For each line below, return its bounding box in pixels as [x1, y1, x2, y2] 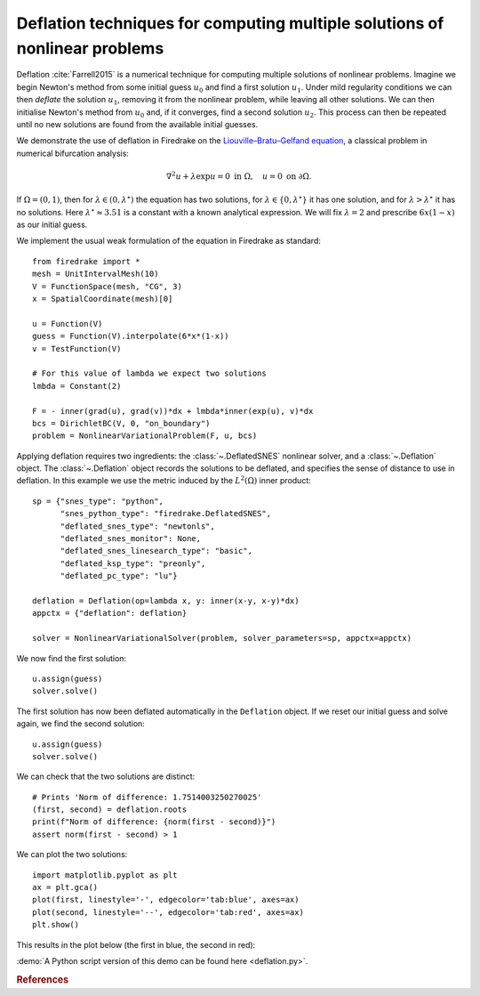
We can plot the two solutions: [16, 849, 128, 860]
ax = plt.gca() [32, 882, 99, 893]
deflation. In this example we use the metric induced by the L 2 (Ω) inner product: [16, 474, 311, 486]
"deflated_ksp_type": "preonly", [60, 558, 206, 569]
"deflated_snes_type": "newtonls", [60, 521, 215, 531]
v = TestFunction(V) [32, 344, 122, 353]
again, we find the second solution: [16, 718, 146, 729]
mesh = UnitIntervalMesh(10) [32, 269, 159, 279]
